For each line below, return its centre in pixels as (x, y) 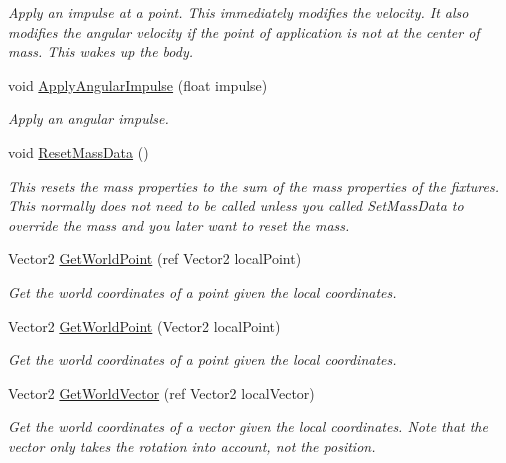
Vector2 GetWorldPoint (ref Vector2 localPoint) (155, 258)
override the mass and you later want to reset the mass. (179, 224)
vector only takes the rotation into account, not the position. (192, 445)
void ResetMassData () (78, 151)
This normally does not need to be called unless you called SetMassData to (236, 205)
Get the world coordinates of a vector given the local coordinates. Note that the (248, 426)
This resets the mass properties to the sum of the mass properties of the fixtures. (254, 185)
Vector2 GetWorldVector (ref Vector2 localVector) (161, 392)
